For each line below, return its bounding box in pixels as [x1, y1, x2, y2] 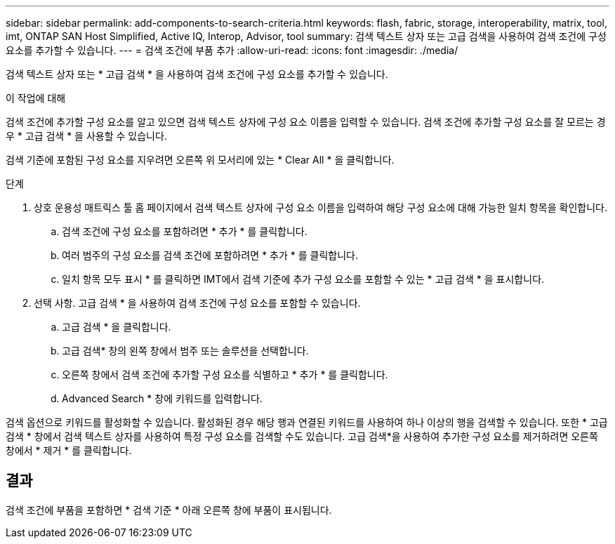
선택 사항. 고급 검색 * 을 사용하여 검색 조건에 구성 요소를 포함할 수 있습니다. [34, 297, 361, 309]
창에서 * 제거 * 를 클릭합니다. [6, 444, 132, 456]
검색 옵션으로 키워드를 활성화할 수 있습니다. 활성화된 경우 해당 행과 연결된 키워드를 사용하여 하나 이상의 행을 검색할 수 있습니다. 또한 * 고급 [6, 416, 608, 428]
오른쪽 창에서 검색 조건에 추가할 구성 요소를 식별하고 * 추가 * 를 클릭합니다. [62, 369, 388, 380]
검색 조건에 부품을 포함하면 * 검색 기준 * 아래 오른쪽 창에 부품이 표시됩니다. [6, 503, 332, 516]
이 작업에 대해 [6, 92, 66, 104]
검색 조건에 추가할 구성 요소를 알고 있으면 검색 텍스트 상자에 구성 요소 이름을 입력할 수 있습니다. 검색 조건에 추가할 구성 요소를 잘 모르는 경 [6, 116, 606, 128]
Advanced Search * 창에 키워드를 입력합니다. [62, 392, 263, 404]
